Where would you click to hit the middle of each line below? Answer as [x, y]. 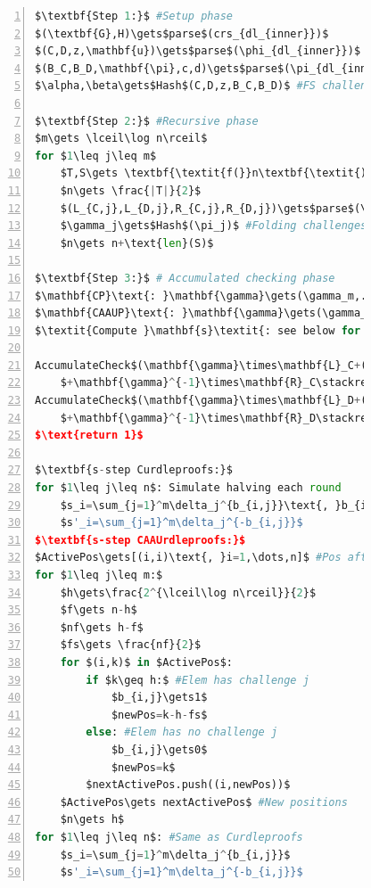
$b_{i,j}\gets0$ [159, 749]
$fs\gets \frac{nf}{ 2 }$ [131, 645]
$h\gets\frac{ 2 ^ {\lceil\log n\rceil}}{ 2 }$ [188, 592]
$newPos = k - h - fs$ [159, 715]
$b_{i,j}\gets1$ [159, 698]
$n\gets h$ [92, 820]
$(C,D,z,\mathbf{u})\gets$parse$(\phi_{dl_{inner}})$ [198, 51]
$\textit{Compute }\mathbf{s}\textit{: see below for [198, 330]
